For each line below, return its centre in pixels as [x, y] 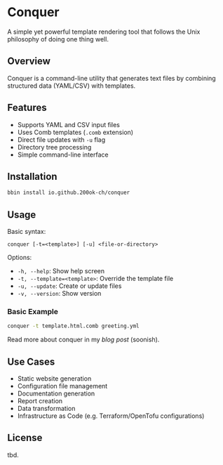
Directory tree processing [54, 147]
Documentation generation [56, 393]
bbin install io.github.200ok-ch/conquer [69, 193]
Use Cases [31, 361]
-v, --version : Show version [59, 294]
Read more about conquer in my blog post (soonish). [83, 340]
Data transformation [46, 409]
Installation [32, 176]
